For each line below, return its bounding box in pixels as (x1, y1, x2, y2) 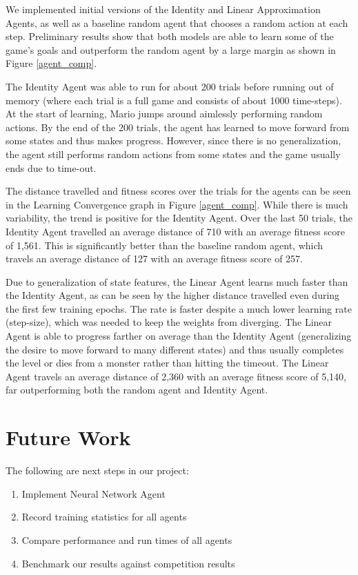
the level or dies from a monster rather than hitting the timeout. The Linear (6, 355, 329, 370)
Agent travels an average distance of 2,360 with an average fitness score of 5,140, (6, 369, 346, 383)
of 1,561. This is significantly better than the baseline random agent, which (6, 237, 324, 252)
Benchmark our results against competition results (21, 556, 235, 570)
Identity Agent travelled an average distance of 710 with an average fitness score (6, 224, 345, 238)
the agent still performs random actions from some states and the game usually (6, 146, 341, 161)
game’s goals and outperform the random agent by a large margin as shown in (6, 42, 336, 57)
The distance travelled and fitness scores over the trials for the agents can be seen (6, 184, 351, 198)
